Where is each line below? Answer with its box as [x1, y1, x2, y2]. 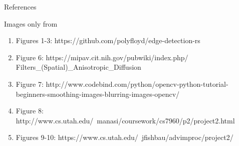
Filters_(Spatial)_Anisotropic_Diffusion [16, 62, 141, 72]
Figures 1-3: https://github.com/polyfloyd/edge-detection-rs [16, 35, 200, 46]
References [4, 2, 37, 12]
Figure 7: [16, 78, 44, 89]
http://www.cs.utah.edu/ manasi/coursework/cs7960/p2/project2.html [16, 115, 235, 125]
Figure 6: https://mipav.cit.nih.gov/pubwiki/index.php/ [16, 52, 188, 62]
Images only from [4, 18, 58, 29]
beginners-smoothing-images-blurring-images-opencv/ [16, 88, 180, 99]
